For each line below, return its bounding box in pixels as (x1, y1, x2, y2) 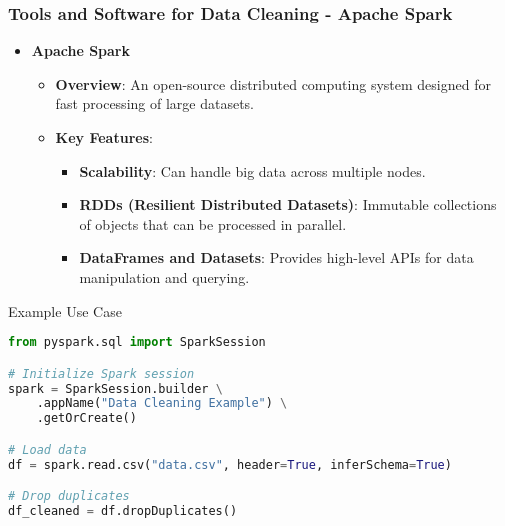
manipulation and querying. (79, 266, 250, 287)
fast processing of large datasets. (55, 93, 254, 114)
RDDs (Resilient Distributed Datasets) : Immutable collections (79, 194, 497, 215)
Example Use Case (8, 300, 122, 321)
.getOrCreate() (36, 411, 137, 426)
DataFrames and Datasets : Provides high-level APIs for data (79, 247, 474, 268)
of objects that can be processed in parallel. (79, 213, 347, 234)
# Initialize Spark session (8, 366, 195, 381)
